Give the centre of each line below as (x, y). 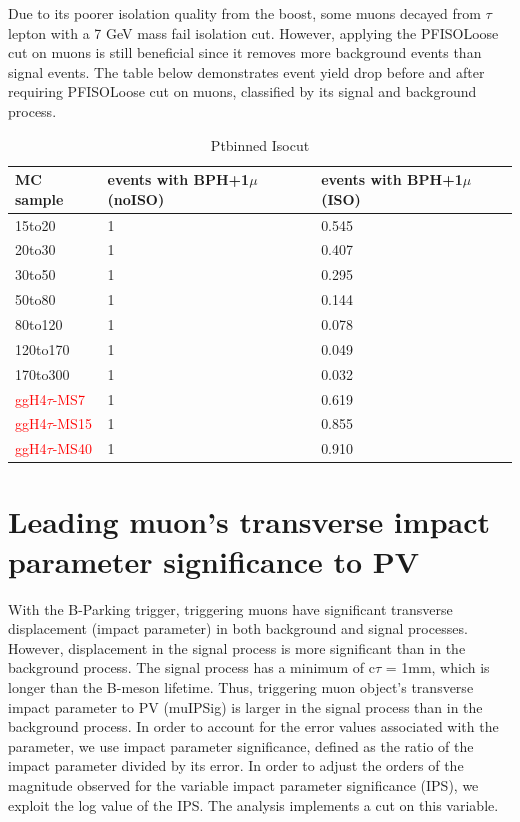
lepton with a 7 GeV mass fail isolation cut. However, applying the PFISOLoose (253, 32)
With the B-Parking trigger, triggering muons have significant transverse (230, 608)
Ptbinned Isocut (260, 144)
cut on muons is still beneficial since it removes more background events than (245, 52)
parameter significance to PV (214, 560)
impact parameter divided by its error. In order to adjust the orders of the (236, 765)
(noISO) (136, 198)
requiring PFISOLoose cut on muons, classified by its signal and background (242, 91)
